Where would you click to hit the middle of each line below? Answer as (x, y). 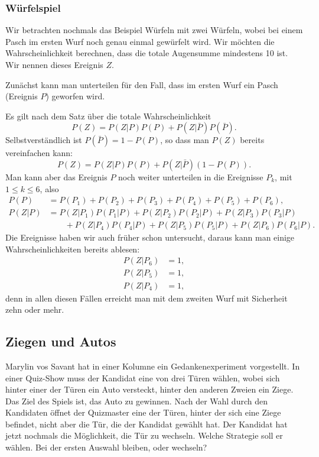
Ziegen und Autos (61, 341)
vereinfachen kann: (39, 153)
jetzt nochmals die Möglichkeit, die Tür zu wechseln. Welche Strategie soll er (144, 435)
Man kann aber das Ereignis (56, 176)
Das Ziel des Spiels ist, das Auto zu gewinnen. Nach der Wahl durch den (136, 401)
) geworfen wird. (75, 96)
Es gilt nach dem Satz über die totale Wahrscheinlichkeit (108, 116)
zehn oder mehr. (35, 309)
